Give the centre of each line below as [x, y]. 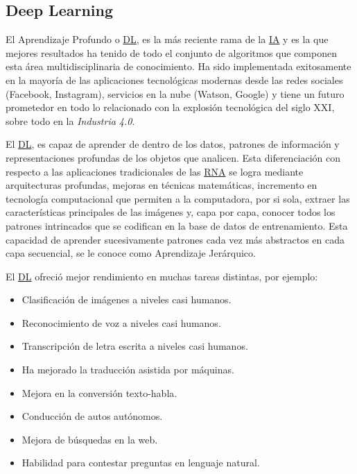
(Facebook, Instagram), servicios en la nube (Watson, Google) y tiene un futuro [175, 93]
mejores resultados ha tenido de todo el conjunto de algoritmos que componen [171, 52]
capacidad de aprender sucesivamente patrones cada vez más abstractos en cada [175, 239]
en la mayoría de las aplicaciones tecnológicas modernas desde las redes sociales [174, 79]
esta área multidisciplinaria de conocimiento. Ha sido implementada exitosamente [178, 66]
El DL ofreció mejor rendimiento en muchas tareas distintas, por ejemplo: [162, 276]
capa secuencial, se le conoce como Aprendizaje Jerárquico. [131, 253]
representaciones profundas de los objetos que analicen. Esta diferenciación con [173, 157]
